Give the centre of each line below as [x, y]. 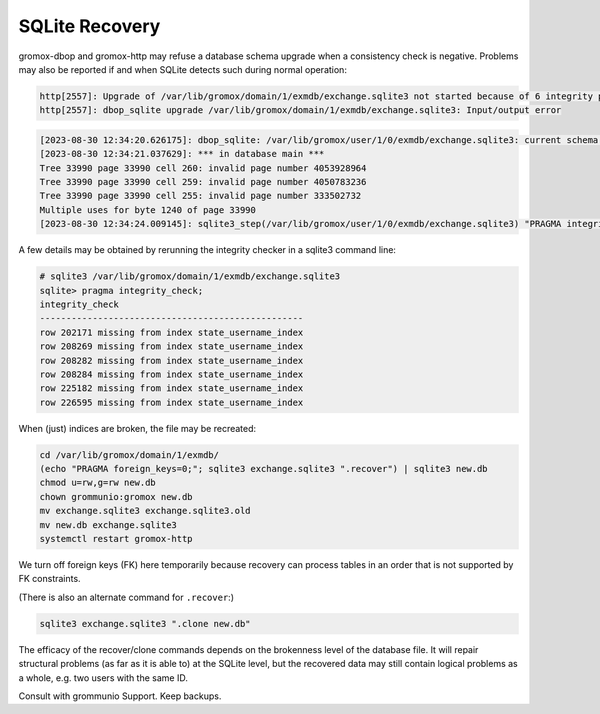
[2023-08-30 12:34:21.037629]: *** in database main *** [182, 154]
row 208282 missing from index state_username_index [171, 360]
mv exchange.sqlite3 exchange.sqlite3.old [145, 511]
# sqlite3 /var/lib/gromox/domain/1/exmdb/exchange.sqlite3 [190, 276]
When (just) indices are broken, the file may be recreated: [137, 428]
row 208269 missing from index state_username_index [171, 346]
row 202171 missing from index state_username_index [171, 332]
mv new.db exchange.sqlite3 [108, 524]
